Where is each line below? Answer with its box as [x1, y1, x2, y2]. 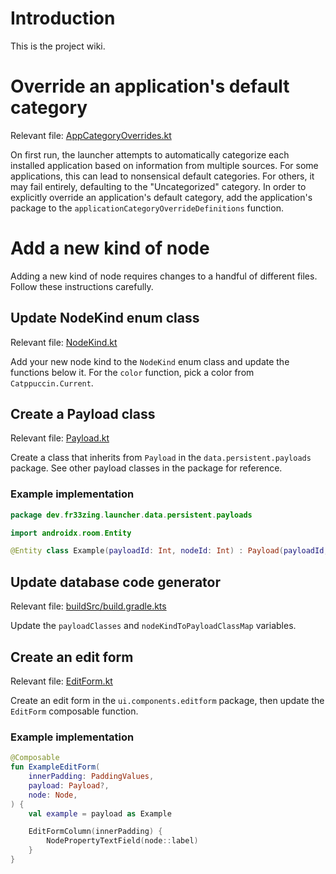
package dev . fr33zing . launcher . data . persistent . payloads [10, 510, 253, 520]
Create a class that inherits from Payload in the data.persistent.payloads [10, 452, 312, 464]
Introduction [10, 7, 116, 30]
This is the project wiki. [10, 40, 106, 52]
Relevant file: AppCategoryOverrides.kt [10, 129, 172, 141]
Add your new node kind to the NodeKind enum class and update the [10, 355, 290, 367]
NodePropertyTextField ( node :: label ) [46, 836, 199, 846]
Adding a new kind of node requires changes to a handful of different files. [10, 270, 318, 282]
